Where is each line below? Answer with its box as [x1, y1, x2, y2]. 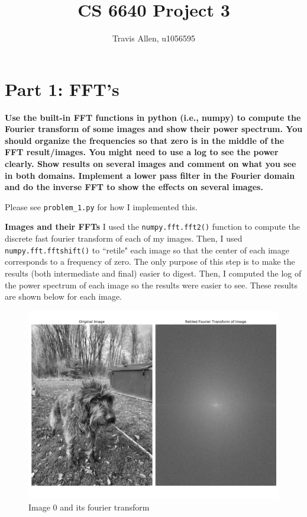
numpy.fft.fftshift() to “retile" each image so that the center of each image [5, 243, 289, 256]
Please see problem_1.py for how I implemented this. [5, 200, 198, 213]
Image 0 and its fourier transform [28, 501, 150, 513]
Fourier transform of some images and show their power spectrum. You [5, 123, 303, 135]
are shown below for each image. [5, 290, 122, 303]
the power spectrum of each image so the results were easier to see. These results [5, 278, 298, 291]
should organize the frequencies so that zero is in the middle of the [5, 134, 285, 146]
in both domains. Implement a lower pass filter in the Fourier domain [5, 169, 295, 181]
